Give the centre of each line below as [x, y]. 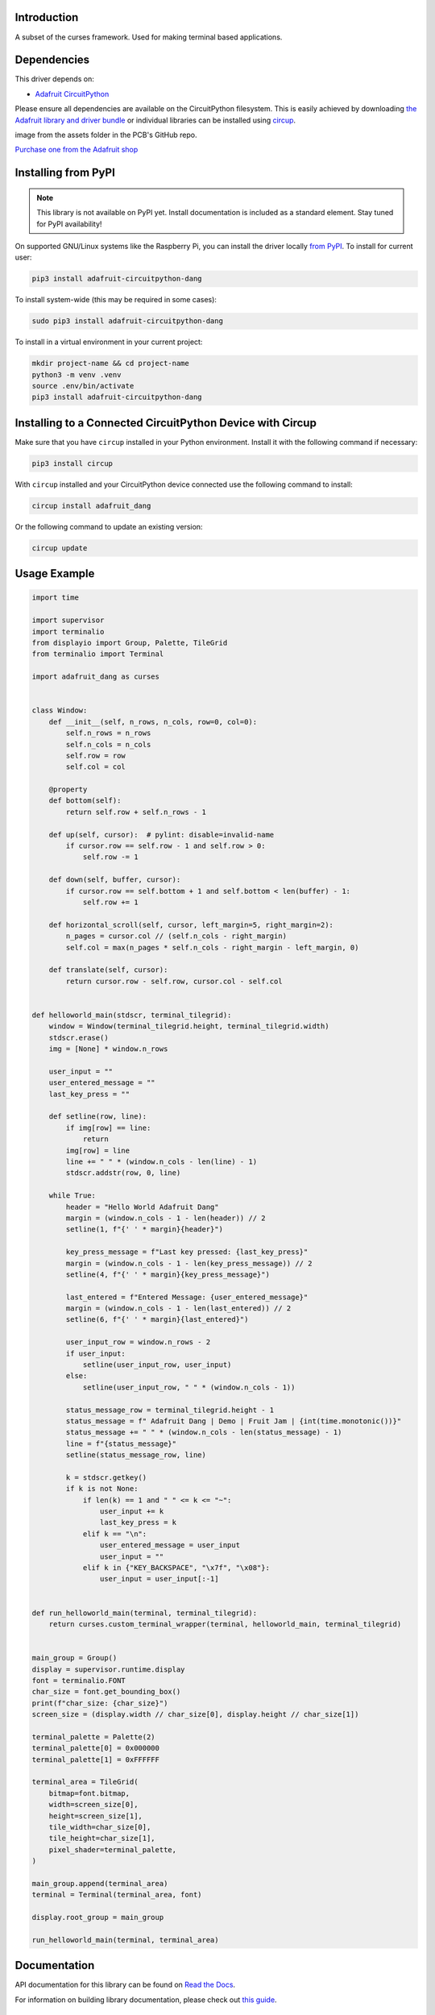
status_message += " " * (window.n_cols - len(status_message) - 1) [204, 1432]
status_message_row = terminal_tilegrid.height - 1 [170, 1410]
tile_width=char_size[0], [100, 1827]
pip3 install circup [72, 463]
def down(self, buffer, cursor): [115, 880]
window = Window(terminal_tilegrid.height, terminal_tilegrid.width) [189, 1026]
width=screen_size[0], [93, 1805]
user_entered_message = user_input [170, 1545]
